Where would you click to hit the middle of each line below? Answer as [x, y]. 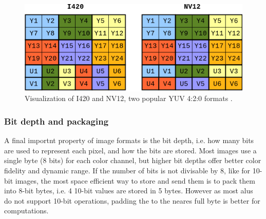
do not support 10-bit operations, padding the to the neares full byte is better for [132, 200]
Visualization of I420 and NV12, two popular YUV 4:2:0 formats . [129, 98]
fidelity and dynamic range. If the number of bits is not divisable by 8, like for [127, 170]
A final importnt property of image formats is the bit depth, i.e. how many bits [129, 140]
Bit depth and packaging [56, 121]
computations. [26, 211]
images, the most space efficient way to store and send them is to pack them [135, 180]
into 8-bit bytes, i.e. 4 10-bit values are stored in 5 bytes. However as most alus [129, 191]
